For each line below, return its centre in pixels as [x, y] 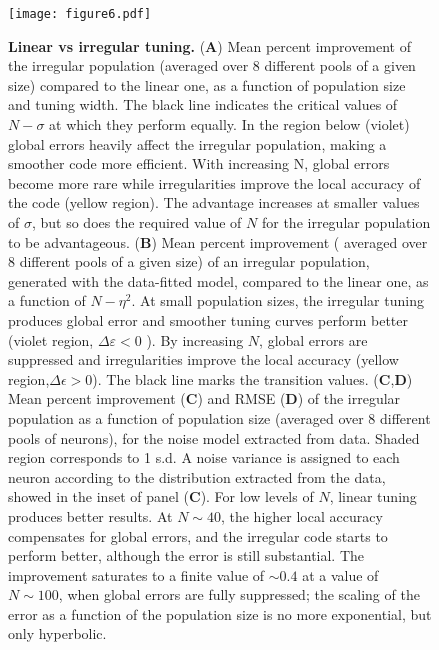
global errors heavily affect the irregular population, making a [197, 143]
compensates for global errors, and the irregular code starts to [198, 535]
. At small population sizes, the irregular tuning [277, 300]
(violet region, [51, 339]
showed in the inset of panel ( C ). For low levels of [161, 496]
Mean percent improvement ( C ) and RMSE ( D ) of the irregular [204, 398]
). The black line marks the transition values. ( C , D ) [252, 378]
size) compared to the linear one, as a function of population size [207, 84]
